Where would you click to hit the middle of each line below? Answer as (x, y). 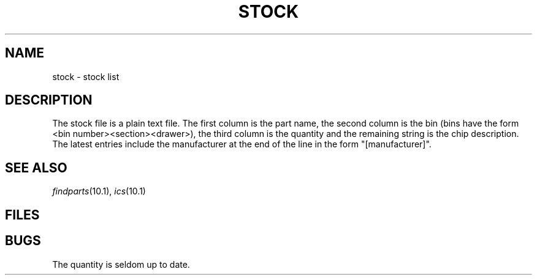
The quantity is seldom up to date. (121, 264)
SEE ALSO (36, 168)
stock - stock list (86, 76)
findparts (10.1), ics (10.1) (99, 191)
